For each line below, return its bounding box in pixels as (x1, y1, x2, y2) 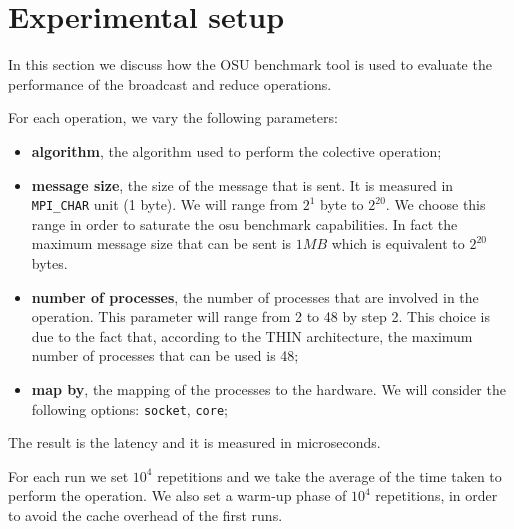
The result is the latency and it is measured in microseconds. (8, 432, 381, 453)
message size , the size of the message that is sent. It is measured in (31, 174, 454, 195)
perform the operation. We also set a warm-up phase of (8, 485, 347, 506)
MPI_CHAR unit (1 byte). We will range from (31, 194, 298, 215)
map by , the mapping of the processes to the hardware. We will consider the (31, 378, 506, 399)
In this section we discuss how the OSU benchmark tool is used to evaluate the (8, 54, 492, 75)
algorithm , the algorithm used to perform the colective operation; (31, 140, 442, 161)
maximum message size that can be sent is (31, 233, 292, 254)
